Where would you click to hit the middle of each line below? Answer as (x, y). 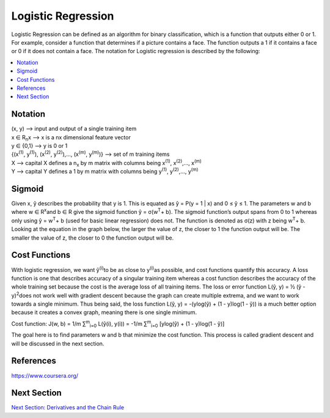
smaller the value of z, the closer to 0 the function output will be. (93, 238)
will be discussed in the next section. (58, 343)
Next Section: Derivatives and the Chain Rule (68, 408)
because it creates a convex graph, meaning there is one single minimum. (104, 312)
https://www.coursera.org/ (45, 375)
